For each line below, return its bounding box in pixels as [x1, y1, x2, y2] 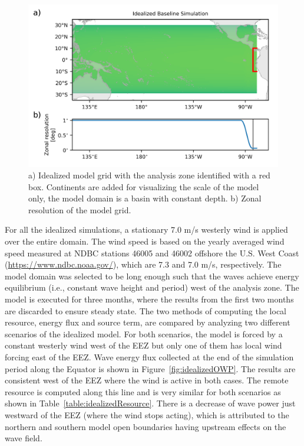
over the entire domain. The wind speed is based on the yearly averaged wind [5, 235, 285, 248]
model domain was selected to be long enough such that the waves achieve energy [5, 269, 299, 282]
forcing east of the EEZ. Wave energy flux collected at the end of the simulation [5, 351, 294, 363]
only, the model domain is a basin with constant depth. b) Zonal [28, 192, 262, 204]
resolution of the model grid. [28, 203, 131, 216]
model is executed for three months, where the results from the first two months [5, 293, 294, 305]
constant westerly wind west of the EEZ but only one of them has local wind [5, 339, 282, 351]
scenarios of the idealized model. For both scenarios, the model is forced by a [5, 327, 283, 340]
